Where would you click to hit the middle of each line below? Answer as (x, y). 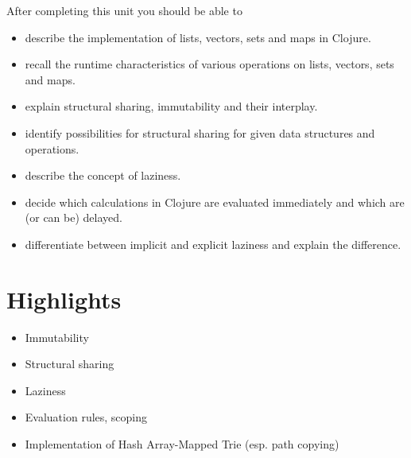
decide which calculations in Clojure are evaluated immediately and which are (215, 202)
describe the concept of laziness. (103, 175)
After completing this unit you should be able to (124, 10)
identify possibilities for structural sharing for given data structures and (200, 132)
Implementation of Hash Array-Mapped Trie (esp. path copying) (182, 444)
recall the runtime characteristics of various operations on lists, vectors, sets (209, 64)
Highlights (64, 299)
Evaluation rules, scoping (86, 417)
